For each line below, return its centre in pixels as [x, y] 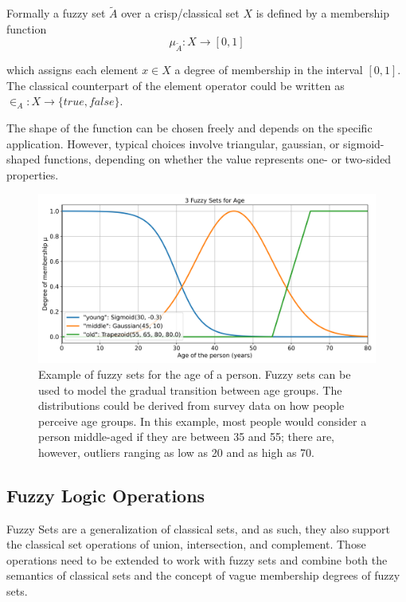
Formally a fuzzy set [56, 13]
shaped [23, 159]
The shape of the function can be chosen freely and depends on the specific [189, 127]
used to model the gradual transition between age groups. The [190, 390]
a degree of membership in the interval [269, 70]
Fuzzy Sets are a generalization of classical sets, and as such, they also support [199, 528]
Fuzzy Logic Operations [106, 495]
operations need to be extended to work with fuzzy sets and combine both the [197, 559]
